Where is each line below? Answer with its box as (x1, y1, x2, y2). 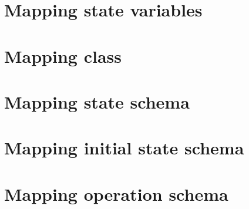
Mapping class (4, 43, 122, 68)
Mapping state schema (4, 89, 190, 113)
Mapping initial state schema (4, 136, 244, 160)
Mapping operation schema (4, 181, 228, 205)
